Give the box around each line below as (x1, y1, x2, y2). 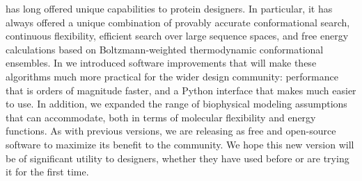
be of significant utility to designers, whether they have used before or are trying (6, 150, 349, 165)
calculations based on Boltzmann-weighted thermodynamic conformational (6, 42, 324, 56)
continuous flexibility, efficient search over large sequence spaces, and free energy (6, 28, 349, 43)
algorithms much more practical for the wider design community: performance (6, 69, 338, 83)
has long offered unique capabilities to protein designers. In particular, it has (6, 1, 333, 15)
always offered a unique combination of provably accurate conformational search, (6, 15, 350, 29)
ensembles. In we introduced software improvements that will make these (6, 55, 317, 70)
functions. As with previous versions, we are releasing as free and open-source (6, 123, 336, 138)
